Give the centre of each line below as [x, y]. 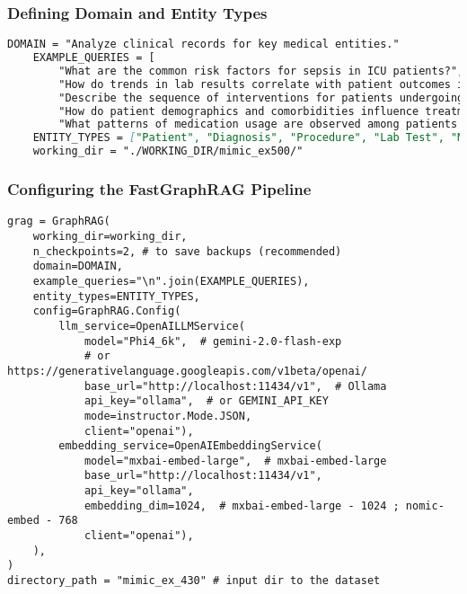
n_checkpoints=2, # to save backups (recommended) [187, 251]
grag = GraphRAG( [59, 222]
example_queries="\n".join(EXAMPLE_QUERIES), [171, 281]
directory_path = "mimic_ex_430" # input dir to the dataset [194, 581]
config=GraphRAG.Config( [107, 311]
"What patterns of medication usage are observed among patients [258, 124]
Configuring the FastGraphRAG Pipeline [159, 189]
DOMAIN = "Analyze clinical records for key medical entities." [203, 44]
